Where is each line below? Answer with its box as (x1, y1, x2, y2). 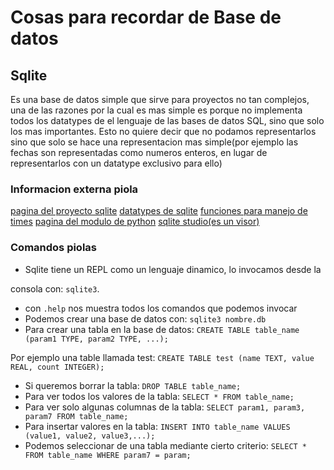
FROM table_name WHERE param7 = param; (24, 450, 192, 460)
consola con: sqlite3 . (10, 282, 100, 295)
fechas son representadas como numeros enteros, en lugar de (10, 147, 268, 158)
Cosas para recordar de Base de (10, 6, 282, 29)
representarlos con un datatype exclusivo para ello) (10, 157, 223, 169)
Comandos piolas (10, 241, 98, 255)
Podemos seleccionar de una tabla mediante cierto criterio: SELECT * (24, 439, 308, 451)
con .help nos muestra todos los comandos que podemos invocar (24, 302, 298, 314)
